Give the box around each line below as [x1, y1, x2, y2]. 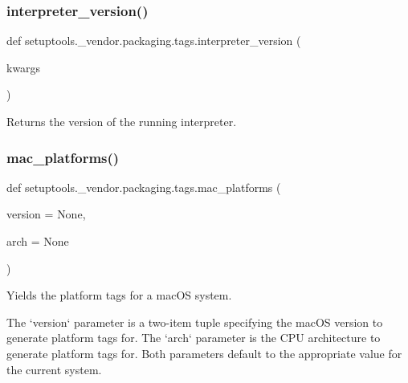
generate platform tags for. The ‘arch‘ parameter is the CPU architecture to [6, 329, 381, 346]
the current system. [6, 361, 102, 377]
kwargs [6, 59, 41, 75]
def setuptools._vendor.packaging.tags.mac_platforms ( [6, 178, 281, 195]
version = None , [6, 206, 86, 222]
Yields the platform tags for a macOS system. [6, 287, 232, 304]
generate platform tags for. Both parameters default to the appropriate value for [6, 344, 402, 361]
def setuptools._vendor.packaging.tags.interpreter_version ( [6, 32, 301, 49]
